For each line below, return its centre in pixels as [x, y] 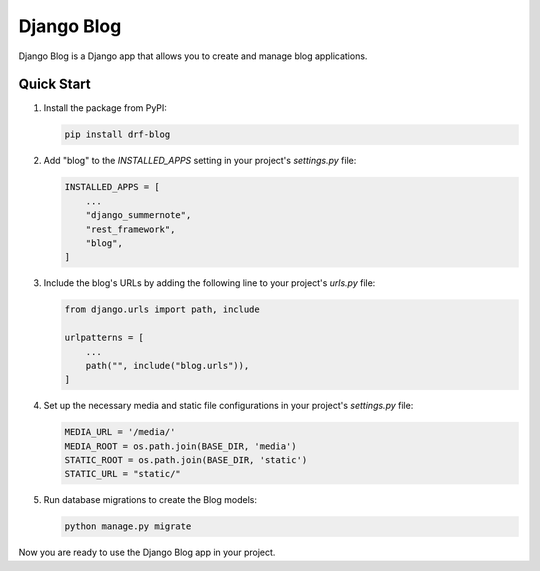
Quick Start [54, 84]
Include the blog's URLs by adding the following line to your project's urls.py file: [209, 283]
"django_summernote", [138, 215]
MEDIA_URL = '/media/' [120, 432]
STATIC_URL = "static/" [123, 474]
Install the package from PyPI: [105, 108]
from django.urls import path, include [162, 309]
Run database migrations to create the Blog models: [150, 500]
